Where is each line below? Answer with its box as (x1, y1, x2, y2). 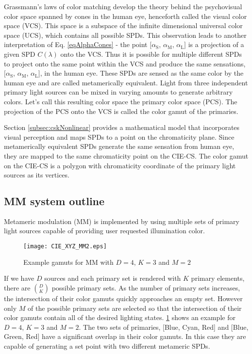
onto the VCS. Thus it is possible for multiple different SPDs (60, 48, 242, 59)
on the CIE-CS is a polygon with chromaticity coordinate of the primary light (4, 160, 236, 170)
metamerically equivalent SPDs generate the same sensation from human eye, (4, 141, 235, 151)
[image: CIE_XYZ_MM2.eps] (23, 243, 107, 250)
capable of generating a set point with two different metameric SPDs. (4, 340, 210, 351)
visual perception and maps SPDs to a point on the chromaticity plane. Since (4, 131, 235, 142)
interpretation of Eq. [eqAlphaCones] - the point (4, 39, 148, 49)
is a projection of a (188, 39, 244, 49)
